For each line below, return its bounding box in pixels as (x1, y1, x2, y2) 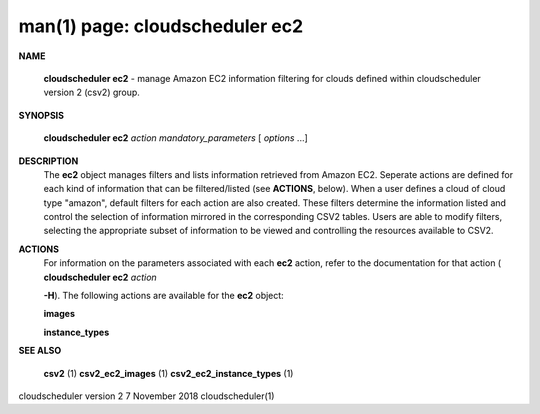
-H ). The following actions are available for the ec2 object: (43, 290, 284, 302)
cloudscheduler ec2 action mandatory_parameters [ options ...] (43, 132, 309, 144)
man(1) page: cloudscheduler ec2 (18, 15, 304, 37)
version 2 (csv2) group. (43, 86, 140, 99)
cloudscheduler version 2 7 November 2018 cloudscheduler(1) (18, 390, 275, 402)
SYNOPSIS (18, 109, 65, 121)
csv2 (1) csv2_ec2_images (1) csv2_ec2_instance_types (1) (43, 367, 294, 379)
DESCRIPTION (18, 155, 79, 167)
